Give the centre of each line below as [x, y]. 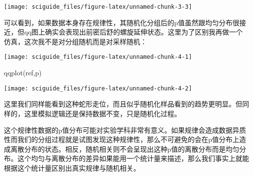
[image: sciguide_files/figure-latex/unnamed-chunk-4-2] [98, 88]
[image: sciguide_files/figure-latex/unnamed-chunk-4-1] [98, 57]
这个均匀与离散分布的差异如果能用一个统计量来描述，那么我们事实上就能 [133, 158]
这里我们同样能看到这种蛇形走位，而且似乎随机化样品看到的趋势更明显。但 [123, 104]
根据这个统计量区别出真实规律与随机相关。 [72, 167]
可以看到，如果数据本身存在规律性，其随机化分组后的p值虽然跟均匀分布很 [122, 22]
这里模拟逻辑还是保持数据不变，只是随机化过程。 [102, 113]
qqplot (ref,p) [23, 73]
